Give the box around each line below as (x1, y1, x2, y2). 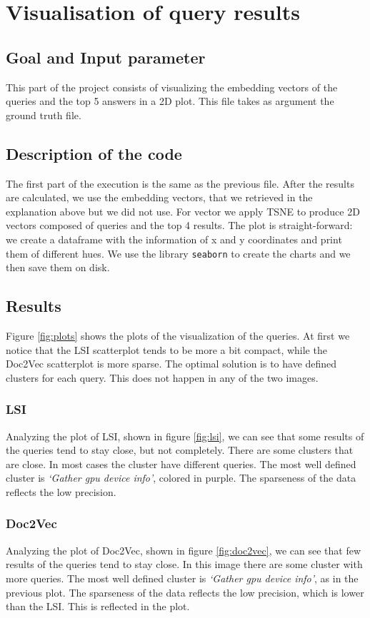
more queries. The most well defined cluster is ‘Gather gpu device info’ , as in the (6, 570, 359, 585)
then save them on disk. (6, 260, 110, 275)
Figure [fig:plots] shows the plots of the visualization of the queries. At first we (6, 328, 350, 343)
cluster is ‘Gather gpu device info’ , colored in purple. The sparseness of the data (6, 470, 356, 485)
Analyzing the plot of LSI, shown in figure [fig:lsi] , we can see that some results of (6, 428, 364, 443)
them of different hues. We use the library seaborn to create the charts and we (6, 245, 351, 260)
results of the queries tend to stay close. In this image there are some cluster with (6, 557, 363, 572)
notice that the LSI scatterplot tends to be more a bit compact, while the (6, 342, 327, 357)
